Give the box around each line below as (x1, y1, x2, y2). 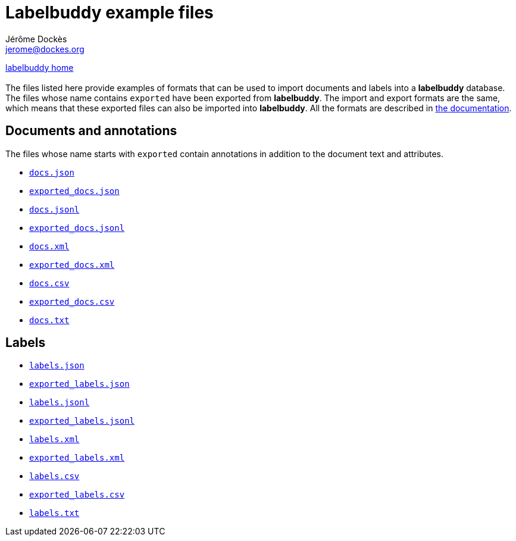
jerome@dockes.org (5, 43, 85, 54)
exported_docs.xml (29, 259, 115, 270)
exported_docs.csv (29, 296, 115, 307)
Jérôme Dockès (5, 33, 67, 44)
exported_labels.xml (29, 453, 125, 463)
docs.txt (29, 315, 70, 325)
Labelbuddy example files (5, 2, 214, 23)
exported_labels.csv (29, 490, 125, 500)
